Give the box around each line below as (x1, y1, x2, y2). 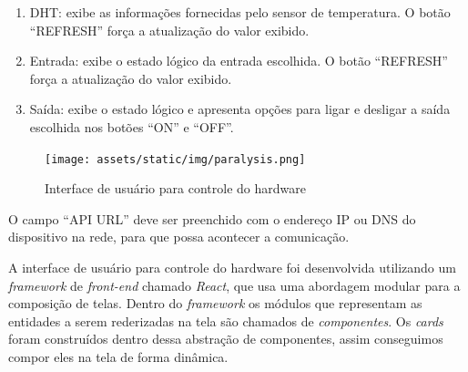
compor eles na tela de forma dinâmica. (8, 346, 229, 366)
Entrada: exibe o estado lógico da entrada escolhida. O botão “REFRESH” (29, 51, 448, 70)
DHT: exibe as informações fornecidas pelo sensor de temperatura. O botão (29, 3, 451, 21)
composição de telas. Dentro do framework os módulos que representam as (8, 294, 422, 313)
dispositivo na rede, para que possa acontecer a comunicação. (8, 227, 350, 246)
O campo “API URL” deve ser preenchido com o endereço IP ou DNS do (8, 209, 416, 228)
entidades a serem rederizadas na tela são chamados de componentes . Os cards (8, 311, 443, 330)
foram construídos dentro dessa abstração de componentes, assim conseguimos (8, 329, 443, 348)
